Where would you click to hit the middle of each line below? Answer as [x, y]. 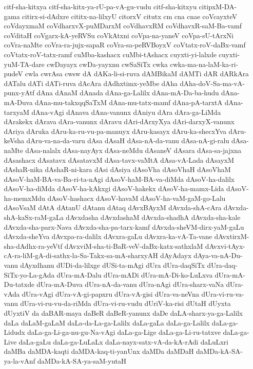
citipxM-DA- [218, 6]
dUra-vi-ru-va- [223, 293]
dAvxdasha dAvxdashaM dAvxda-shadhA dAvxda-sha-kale [153, 217]
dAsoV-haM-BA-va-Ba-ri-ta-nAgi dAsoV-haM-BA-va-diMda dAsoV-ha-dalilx [119, 179]
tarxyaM [17, 112]
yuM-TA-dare [24, 64]
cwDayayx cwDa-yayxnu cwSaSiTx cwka [107, 64]
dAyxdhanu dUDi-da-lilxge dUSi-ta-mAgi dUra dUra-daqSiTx [113, 265]
